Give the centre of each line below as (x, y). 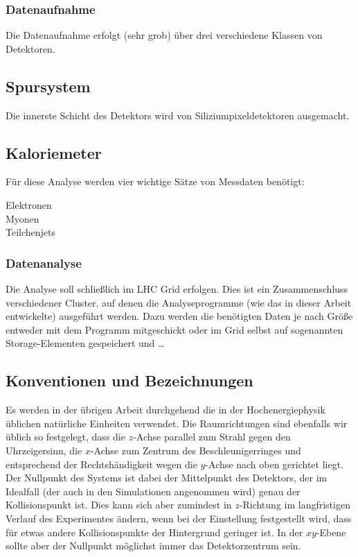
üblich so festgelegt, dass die (65, 437)
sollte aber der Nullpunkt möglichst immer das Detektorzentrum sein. (153, 546)
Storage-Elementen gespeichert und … (85, 343)
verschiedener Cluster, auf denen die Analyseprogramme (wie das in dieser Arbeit (179, 302)
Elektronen (29, 205)
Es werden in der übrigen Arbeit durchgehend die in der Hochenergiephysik (165, 410)
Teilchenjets (31, 232)
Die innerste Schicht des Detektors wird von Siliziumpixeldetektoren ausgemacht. (178, 115)
